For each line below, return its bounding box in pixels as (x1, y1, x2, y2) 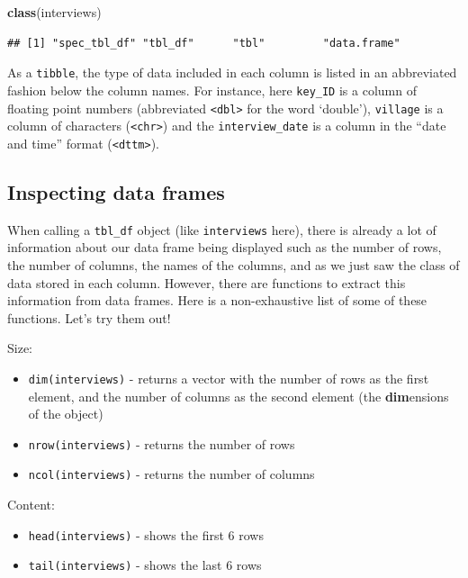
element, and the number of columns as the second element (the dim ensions (28, 386, 449, 405)
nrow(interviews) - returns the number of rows (28, 434, 295, 453)
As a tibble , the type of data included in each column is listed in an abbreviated (7, 63, 457, 82)
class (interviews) (7, 3, 102, 21)
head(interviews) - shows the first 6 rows (28, 525, 264, 544)
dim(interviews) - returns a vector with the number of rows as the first (28, 368, 429, 387)
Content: (7, 495, 55, 514)
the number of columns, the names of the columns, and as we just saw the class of (7, 255, 460, 274)
